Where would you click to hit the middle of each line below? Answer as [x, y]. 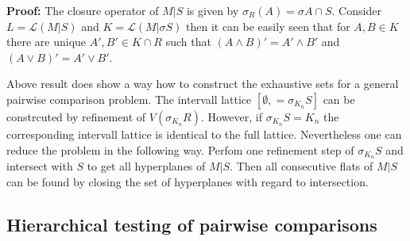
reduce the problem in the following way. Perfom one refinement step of [180, 149]
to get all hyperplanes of [146, 166]
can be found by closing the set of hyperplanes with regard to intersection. [188, 182]
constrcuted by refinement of [76, 116]
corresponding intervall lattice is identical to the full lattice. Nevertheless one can [204, 134]
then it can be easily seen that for [268, 26]
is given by [213, 10]
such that [188, 42]
